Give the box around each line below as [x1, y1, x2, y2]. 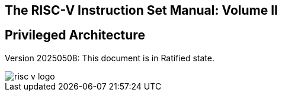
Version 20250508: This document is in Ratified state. [5, 52, 214, 63]
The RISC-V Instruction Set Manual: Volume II [5, 3, 278, 18]
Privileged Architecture [5, 28, 145, 43]
